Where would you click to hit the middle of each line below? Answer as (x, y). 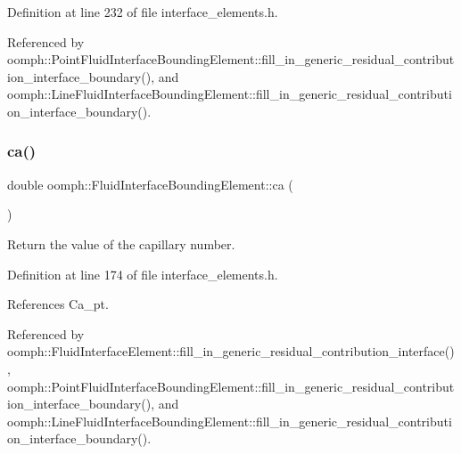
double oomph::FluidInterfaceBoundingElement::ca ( (150, 184)
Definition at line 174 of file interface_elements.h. (143, 274)
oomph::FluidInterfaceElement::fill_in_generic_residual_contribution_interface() (231, 351)
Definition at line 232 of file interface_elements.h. (143, 12)
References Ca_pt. (58, 304)
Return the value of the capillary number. (121, 243)
